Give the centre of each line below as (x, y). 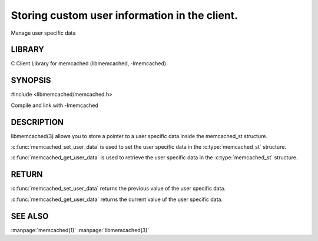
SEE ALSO (30, 216)
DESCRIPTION (37, 122)
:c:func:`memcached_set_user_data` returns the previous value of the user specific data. (118, 189)
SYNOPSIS (31, 80)
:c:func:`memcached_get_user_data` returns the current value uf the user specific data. (117, 199)
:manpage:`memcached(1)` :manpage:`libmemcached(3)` (80, 230)
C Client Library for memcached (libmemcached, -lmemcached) (89, 63)
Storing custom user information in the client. (125, 15)
